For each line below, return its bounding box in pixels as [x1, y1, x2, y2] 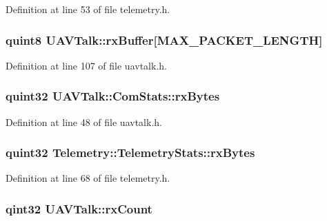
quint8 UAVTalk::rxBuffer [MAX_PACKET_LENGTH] [6, 31, 323, 48]
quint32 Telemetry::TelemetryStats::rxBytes [6, 144, 255, 161]
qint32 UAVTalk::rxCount [6, 200, 152, 217]
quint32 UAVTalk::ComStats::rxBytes [6, 87, 220, 105]
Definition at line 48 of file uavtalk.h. [6, 114, 162, 129]
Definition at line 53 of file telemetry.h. [6, 2, 170, 16]
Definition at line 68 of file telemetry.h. [6, 171, 170, 185]
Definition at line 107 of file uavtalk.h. [6, 58, 167, 72]
